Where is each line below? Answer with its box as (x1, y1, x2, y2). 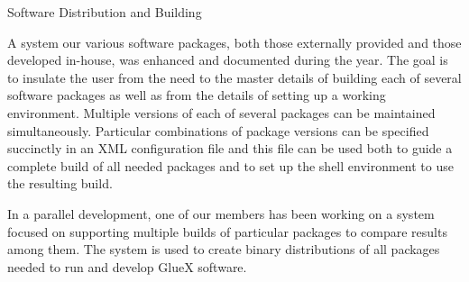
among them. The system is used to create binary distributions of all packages (7, 240, 440, 259)
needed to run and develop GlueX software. (7, 257, 247, 276)
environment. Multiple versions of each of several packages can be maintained (7, 103, 436, 122)
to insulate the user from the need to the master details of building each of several (7, 68, 462, 86)
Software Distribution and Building (7, 3, 202, 21)
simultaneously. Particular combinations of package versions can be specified (7, 121, 429, 140)
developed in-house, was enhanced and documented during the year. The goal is (7, 50, 448, 69)
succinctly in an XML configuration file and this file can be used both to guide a (7, 139, 453, 158)
